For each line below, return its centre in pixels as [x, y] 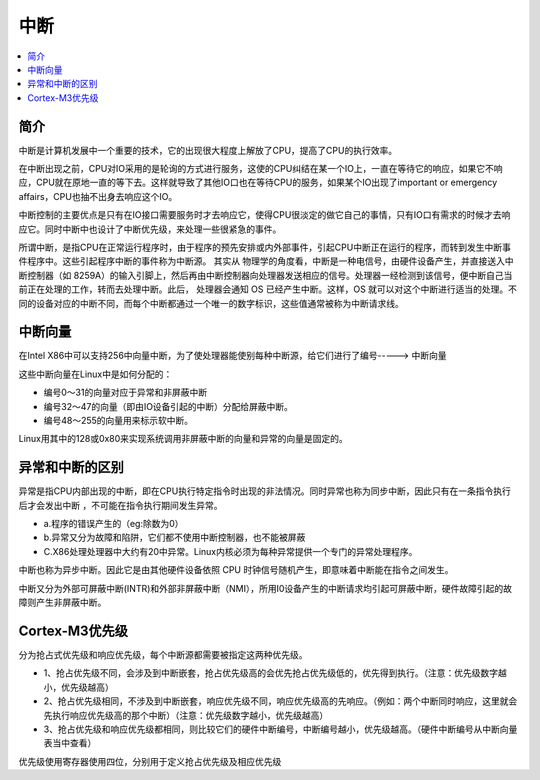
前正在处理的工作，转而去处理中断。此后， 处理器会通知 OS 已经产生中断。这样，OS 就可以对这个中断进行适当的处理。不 [268, 289]
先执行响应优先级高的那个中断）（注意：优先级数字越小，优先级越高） [186, 715]
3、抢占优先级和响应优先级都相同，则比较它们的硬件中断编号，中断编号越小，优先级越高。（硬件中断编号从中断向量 [280, 729]
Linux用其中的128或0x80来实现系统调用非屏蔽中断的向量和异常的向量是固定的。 [183, 439]
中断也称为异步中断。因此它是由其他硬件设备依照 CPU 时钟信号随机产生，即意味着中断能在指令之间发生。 [236, 570]
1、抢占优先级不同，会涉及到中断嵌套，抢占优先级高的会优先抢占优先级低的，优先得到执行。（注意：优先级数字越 [275, 673]
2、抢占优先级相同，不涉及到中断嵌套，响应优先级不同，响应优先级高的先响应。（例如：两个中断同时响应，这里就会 [280, 701]
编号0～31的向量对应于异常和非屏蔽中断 [125, 392]
